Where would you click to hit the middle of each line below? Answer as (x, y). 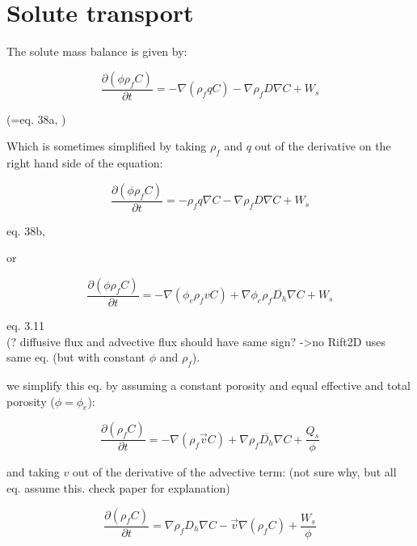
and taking (33, 472)
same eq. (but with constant (76, 357)
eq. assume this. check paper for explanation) (118, 487)
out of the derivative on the (323, 146)
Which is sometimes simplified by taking (107, 146)
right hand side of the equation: (85, 163)
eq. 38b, (26, 230)
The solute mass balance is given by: (97, 51)
